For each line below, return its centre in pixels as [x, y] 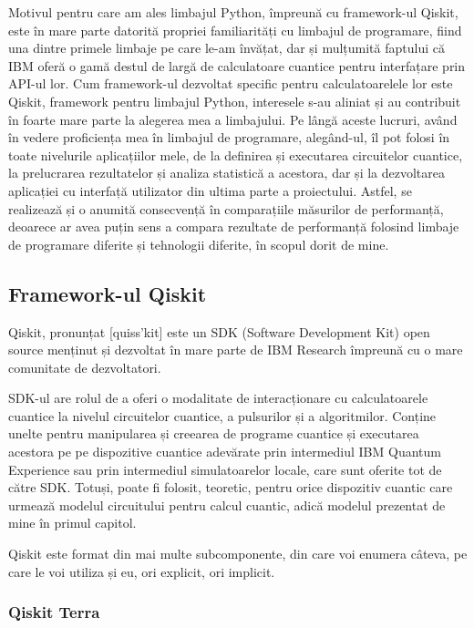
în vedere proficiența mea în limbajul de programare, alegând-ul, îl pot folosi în [229, 137]
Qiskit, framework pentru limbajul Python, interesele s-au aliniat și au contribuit [235, 101]
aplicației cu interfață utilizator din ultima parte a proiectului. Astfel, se [210, 190]
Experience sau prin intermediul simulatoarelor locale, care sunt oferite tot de [225, 469]
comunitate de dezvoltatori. [85, 367]
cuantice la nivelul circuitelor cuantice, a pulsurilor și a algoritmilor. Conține [222, 415]
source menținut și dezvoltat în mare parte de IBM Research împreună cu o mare [236, 350]
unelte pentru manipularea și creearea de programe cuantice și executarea [214, 433]
